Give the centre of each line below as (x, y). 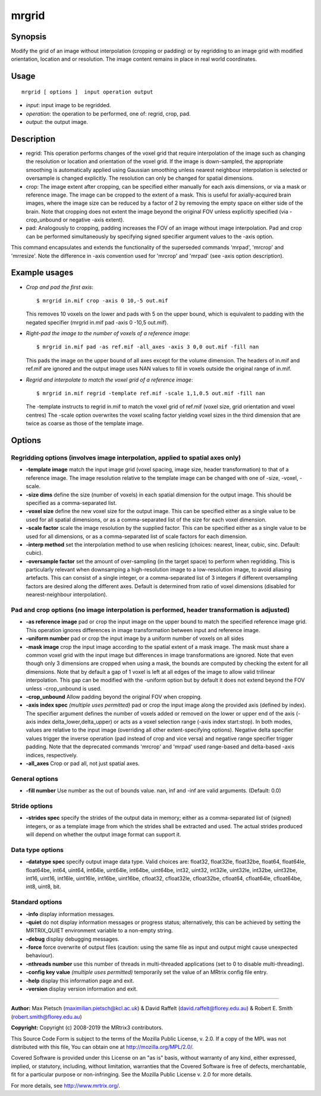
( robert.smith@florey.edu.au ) (47, 1017)
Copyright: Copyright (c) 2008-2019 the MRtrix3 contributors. (87, 1028)
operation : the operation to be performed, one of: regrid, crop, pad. (108, 114)
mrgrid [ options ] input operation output (88, 92)
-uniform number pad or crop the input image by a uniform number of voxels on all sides (135, 638)
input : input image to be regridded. (68, 105)
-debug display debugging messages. (73, 939)
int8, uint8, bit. (43, 886)
